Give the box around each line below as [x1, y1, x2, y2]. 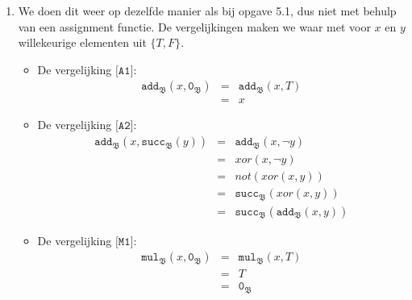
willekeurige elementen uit [18, 34, 147, 51]
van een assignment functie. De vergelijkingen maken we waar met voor [18, 18, 371, 35]
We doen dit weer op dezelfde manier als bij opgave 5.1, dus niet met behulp [18, 2, 397, 19]
